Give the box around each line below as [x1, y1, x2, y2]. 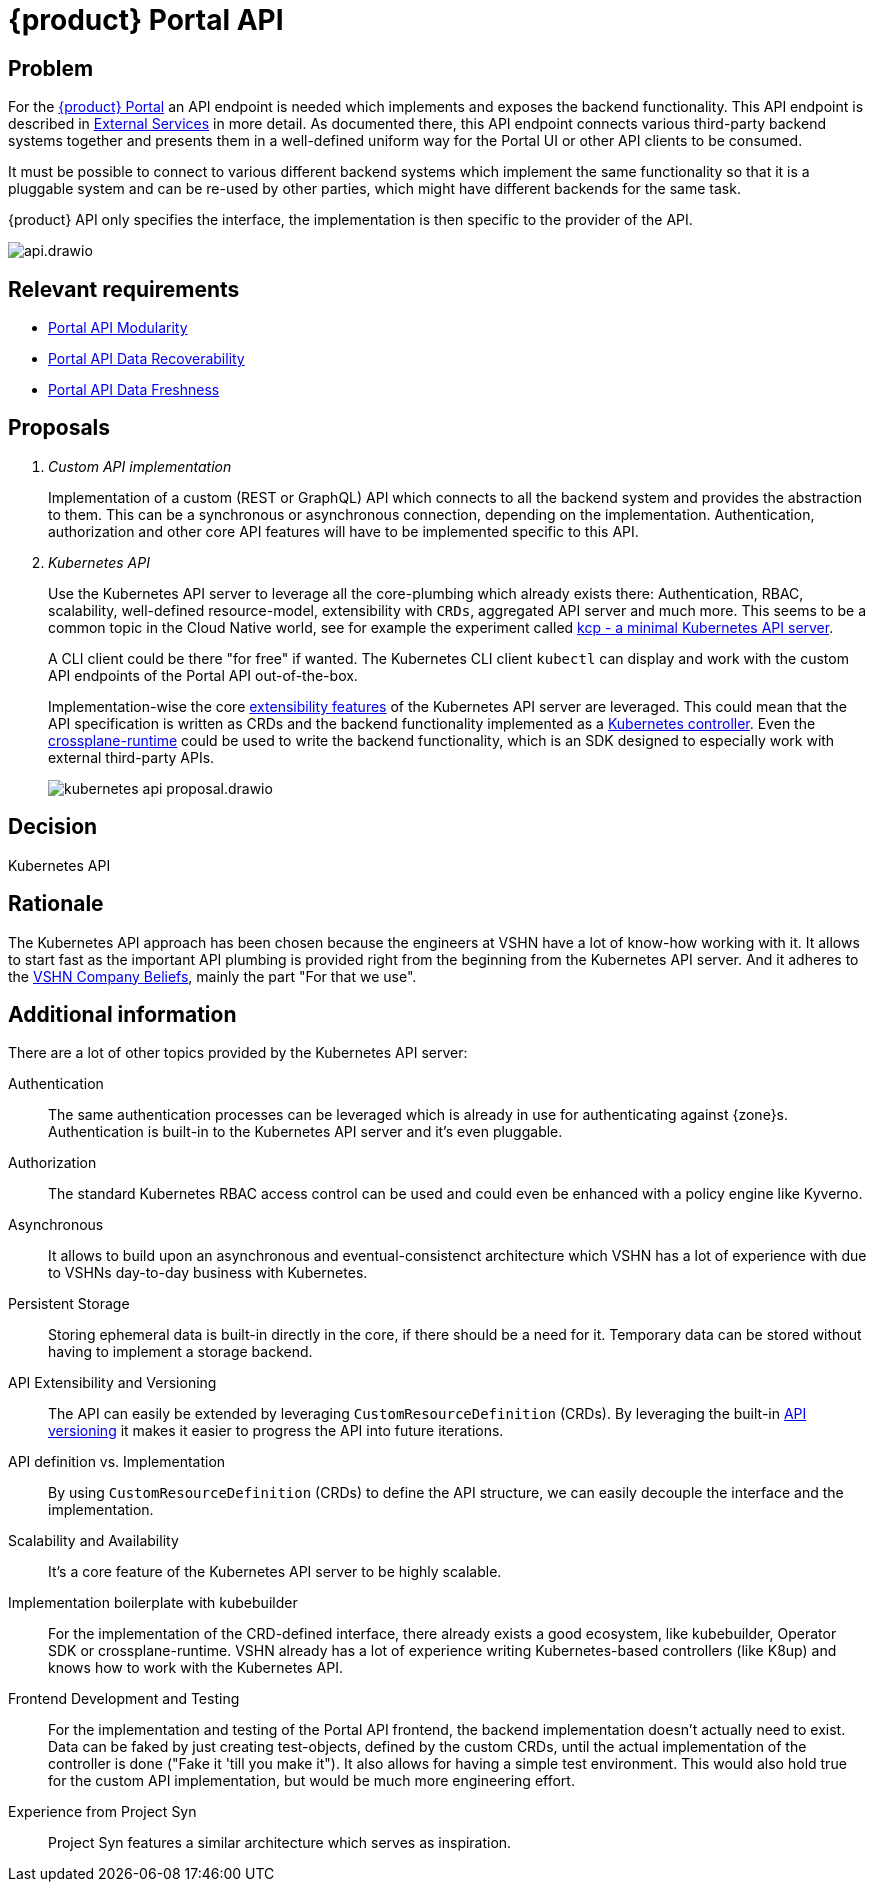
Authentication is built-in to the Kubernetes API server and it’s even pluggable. [48, 1123, 563, 1141]
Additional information [8, 1001, 237, 1027]
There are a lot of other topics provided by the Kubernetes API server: [8, 1044, 468, 1062]
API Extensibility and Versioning [8, 1374, 217, 1392]
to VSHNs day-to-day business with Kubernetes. [48, 1264, 368, 1282]
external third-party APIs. [48, 748, 215, 766]
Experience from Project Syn [8, 1803, 197, 1821]
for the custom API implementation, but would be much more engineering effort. [48, 1772, 575, 1790]
